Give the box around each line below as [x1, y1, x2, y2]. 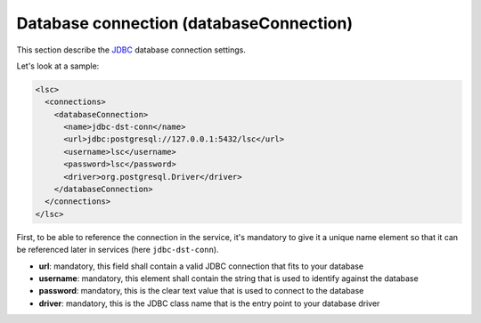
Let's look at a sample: [16, 61, 100, 71]
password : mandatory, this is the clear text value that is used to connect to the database [38, 286, 364, 296]
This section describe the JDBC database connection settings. [16, 44, 247, 55]
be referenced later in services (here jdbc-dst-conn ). [16, 245, 219, 255]
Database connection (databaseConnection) [16, 13, 354, 33]
